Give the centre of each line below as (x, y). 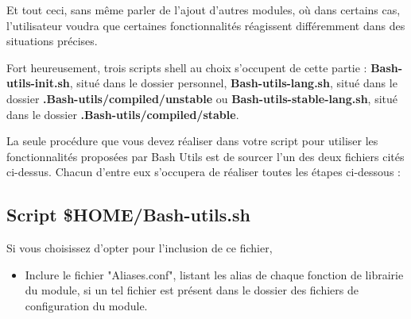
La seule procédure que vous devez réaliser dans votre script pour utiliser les (192, 141)
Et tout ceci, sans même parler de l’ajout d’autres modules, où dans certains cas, (204, 10)
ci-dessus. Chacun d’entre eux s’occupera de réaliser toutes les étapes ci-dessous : (204, 172)
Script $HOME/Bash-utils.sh (128, 215)
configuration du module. (86, 305)
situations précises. (52, 41)
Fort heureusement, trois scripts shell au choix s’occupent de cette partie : (187, 67)
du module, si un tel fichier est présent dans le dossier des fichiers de (192, 290)
